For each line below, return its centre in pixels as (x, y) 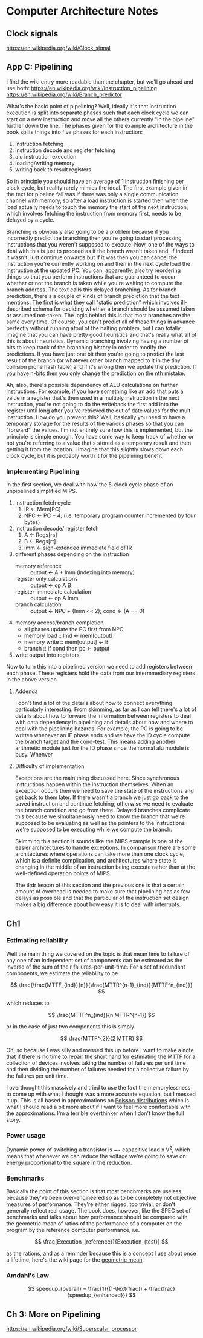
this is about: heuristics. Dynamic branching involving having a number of (98, 341)
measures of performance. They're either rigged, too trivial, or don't (91, 1204)
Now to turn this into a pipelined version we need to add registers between (99, 667)
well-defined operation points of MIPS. (63, 873)
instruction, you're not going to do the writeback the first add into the (92, 404)
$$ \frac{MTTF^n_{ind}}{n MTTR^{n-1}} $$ (101, 1015)
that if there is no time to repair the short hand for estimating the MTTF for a (101, 1056)
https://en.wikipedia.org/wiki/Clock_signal (58, 48)
